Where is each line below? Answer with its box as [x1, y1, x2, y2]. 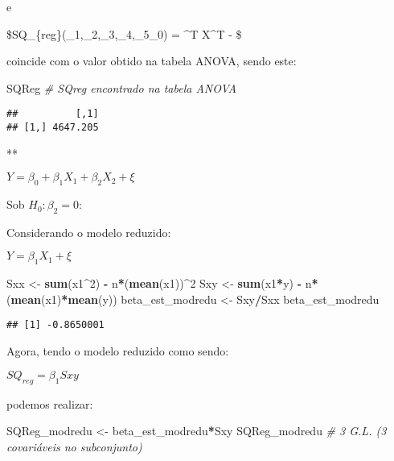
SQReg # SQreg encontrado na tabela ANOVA [6, 79, 236, 96]
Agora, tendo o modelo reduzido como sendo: [6, 343, 229, 359]
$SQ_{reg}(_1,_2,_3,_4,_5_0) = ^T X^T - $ [6, 25, 242, 42]
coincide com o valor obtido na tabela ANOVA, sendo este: [6, 52, 297, 69]
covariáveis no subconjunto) [6, 438, 142, 455]
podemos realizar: [6, 395, 93, 412]
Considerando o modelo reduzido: [6, 223, 171, 240]
